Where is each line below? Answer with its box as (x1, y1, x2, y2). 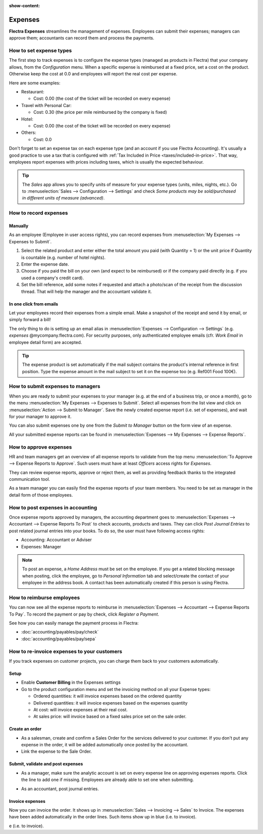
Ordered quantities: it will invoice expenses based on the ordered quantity (33, 693, 182, 699)
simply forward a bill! (9, 317, 51, 323)
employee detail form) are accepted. (9, 339, 82, 345)
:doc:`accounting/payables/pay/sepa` (21, 635, 96, 642)
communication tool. (9, 476, 51, 482)
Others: (21, 129, 37, 136)
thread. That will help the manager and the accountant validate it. (21, 289, 152, 294)
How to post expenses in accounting (9, 504, 97, 511)
